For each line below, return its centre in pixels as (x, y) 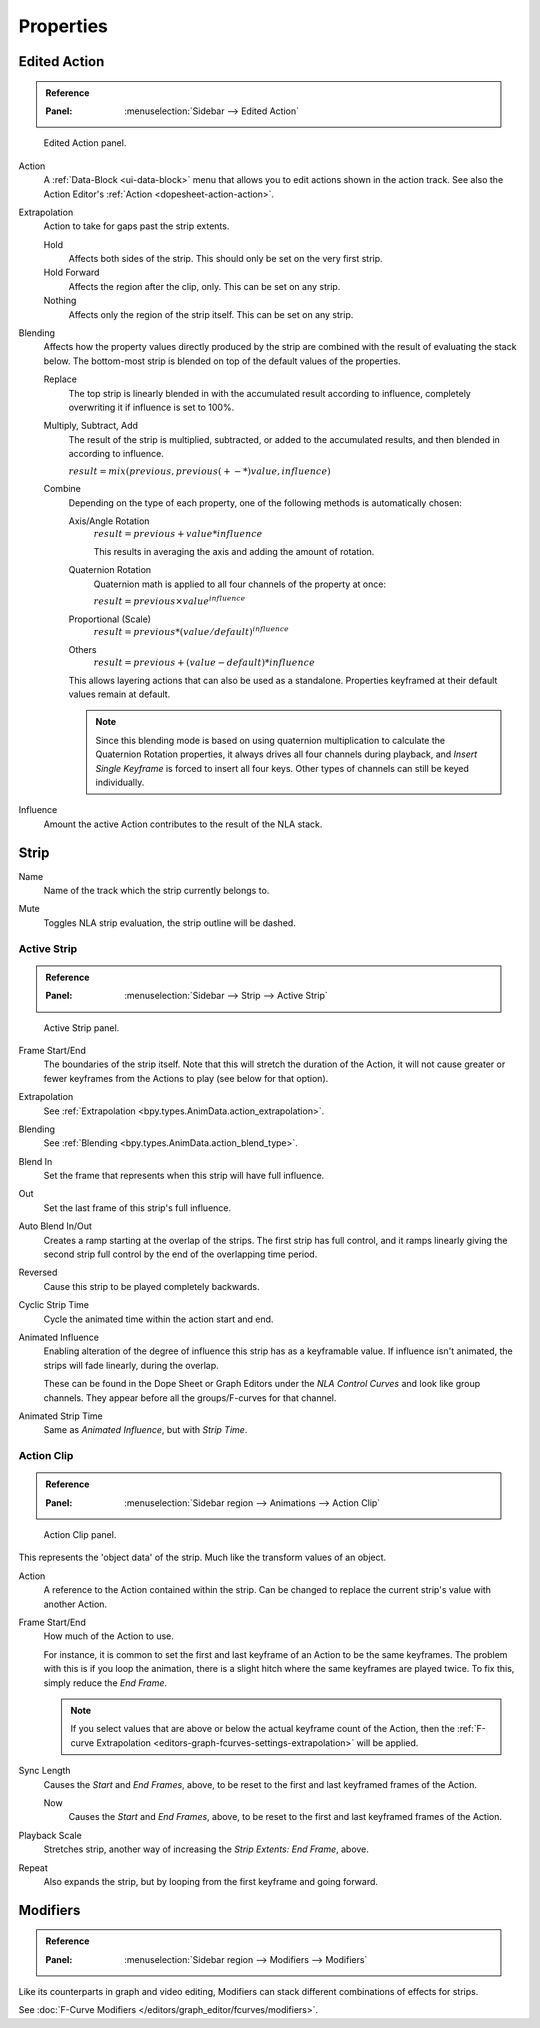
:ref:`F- (471, 1729)
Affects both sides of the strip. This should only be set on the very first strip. (226, 259)
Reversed (38, 1272)
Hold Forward (71, 272)
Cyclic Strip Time (54, 1305)
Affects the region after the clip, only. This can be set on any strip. (204, 286)
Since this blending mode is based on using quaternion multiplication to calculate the (270, 740)
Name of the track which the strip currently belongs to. (156, 891)
